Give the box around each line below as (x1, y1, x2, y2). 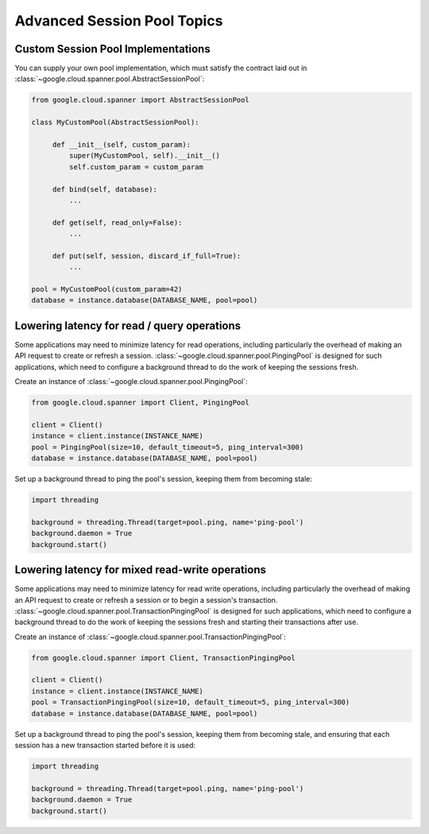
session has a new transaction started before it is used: (14, 740, 196, 750)
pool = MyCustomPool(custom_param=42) (31, 285, 183, 294)
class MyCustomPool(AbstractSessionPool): (31, 118, 199, 127)
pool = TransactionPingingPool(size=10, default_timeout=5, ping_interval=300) (31, 698, 350, 707)
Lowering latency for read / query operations (14, 319, 242, 332)
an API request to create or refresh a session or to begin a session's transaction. (14, 595, 278, 604)
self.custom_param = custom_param (68, 162, 204, 171)
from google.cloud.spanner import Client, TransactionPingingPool (31, 653, 296, 662)
